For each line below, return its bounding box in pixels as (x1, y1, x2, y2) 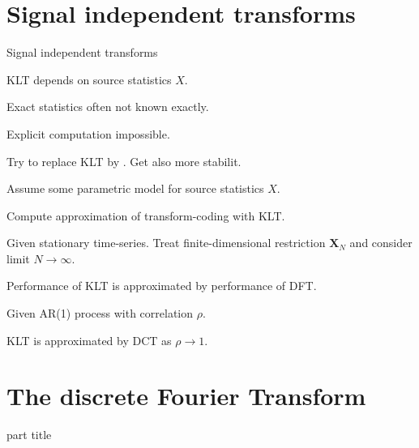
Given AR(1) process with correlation (6, 305, 194, 322)
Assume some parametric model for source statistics (6, 180, 264, 197)
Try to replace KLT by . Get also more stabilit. (6, 152, 242, 169)
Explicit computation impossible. (6, 125, 170, 142)
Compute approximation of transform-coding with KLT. (6, 207, 285, 224)
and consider (349, 234, 413, 251)
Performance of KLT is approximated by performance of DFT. (6, 277, 317, 294)
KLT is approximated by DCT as (6, 331, 172, 348)
